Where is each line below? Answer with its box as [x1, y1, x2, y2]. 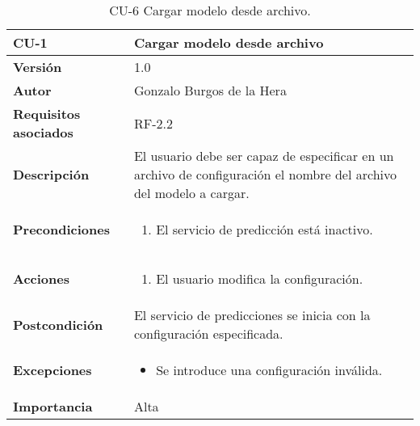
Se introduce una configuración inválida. [156, 361, 383, 379]
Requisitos [13, 104, 81, 123]
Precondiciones [13, 220, 110, 238]
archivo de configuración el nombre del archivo [133, 165, 397, 183]
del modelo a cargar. [133, 183, 250, 202]
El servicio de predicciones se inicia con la [133, 306, 371, 324]
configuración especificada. [133, 324, 283, 343]
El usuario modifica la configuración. [156, 269, 363, 288]
